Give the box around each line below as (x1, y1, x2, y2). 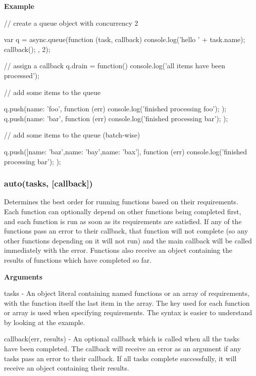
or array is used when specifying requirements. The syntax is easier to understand (4, 307, 252, 318)
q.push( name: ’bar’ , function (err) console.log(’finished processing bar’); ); (4, 113, 228, 123)
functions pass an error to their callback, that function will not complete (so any (4, 226, 248, 236)
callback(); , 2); (4, 44, 51, 54)
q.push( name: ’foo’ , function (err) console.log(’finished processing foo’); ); (4, 103, 226, 114)
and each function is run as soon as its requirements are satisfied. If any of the (4, 216, 242, 226)
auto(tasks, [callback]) (4, 177, 93, 189)
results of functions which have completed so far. (4, 254, 152, 265)
